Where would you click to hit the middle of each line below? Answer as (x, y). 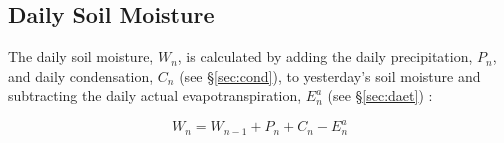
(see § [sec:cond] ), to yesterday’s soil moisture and (330, 75)
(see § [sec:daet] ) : (380, 95)
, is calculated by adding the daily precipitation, (325, 56)
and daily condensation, (81, 75)
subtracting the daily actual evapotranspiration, (155, 95)
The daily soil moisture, (81, 56)
